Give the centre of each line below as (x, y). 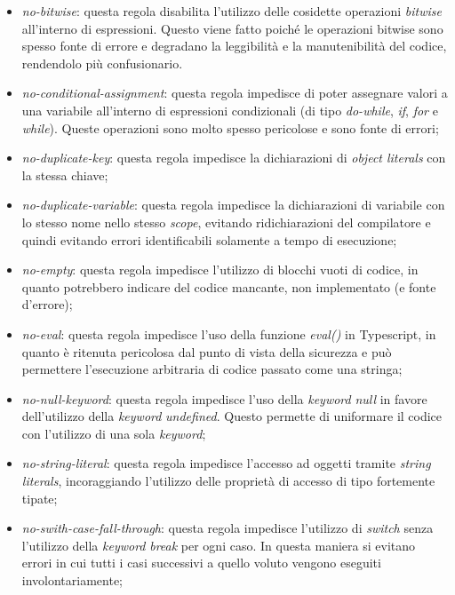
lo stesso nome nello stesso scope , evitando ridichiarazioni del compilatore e (226, 222)
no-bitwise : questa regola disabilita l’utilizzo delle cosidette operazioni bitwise (231, 11)
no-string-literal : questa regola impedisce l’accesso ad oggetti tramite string (226, 463)
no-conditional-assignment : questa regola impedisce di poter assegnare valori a (235, 93)
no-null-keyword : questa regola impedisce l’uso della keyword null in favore (224, 398)
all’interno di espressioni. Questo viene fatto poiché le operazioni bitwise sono (232, 28)
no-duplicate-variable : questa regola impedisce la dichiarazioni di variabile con (233, 205)
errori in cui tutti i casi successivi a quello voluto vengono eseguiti (201, 563)
